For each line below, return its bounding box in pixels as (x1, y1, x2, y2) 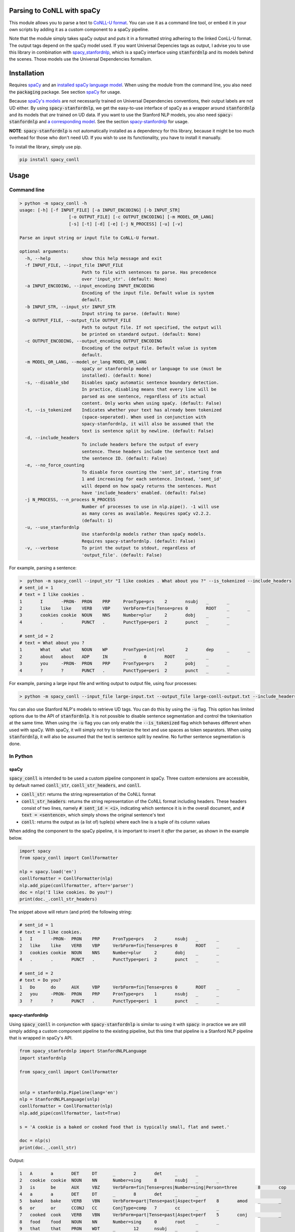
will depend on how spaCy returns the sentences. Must (81, 483, 217, 489)
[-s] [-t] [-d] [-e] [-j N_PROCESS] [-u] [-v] (68, 221, 183, 227)
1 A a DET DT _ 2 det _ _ (19, 1170, 199, 1176)
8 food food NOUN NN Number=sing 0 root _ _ (19, 1219, 219, 1225)
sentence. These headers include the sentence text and (81, 448, 219, 454)
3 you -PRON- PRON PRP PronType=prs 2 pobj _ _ (19, 661, 230, 666)
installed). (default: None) (81, 373, 152, 378)
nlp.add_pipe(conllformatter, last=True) (19, 1110, 121, 1116)
